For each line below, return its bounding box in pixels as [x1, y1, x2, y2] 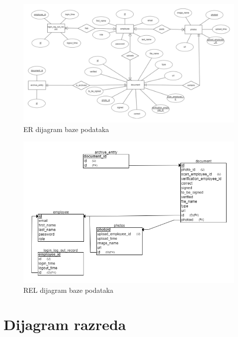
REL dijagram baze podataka [23, 284, 114, 295]
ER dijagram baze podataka [23, 124, 109, 135]
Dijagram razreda [3, 314, 126, 334]
